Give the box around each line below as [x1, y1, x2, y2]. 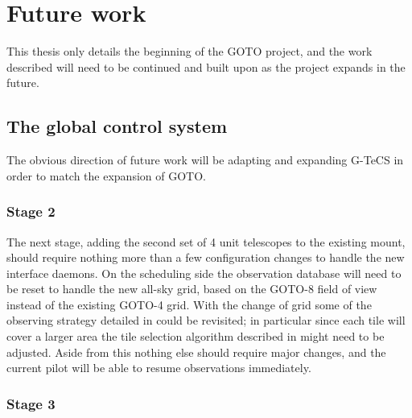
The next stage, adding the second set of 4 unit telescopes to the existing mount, [6, 233, 406, 250]
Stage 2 [6, 201, 56, 221]
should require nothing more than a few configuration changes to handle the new [6, 249, 405, 266]
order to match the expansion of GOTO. [6, 167, 206, 184]
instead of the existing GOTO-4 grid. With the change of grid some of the [6, 296, 372, 312]
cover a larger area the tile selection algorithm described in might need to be [6, 328, 385, 345]
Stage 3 [6, 393, 56, 413]
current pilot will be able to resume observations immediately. [6, 359, 311, 376]
